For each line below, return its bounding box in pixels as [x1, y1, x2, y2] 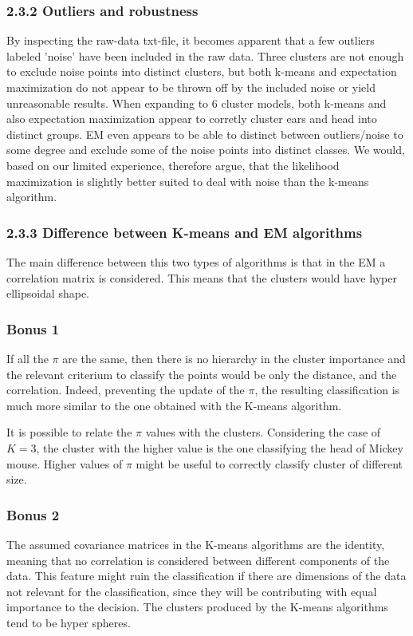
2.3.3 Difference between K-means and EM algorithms [6, 222, 363, 242]
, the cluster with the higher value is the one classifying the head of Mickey [36, 439, 403, 456]
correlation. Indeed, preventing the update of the [6, 381, 245, 398]
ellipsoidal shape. [6, 285, 90, 302]
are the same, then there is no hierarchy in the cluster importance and [62, 350, 406, 366]
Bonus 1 [6, 318, 60, 338]
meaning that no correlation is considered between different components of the [6, 551, 390, 568]
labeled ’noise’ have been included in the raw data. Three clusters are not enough [6, 47, 404, 64]
